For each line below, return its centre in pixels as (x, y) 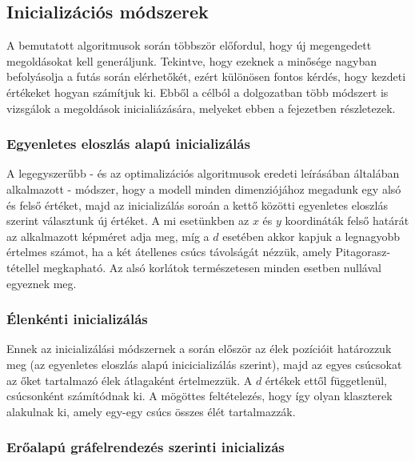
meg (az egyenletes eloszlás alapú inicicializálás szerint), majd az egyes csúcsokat (204, 364)
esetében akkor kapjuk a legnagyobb (311, 236)
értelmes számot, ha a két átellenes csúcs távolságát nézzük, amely (169, 252)
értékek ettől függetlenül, (326, 380)
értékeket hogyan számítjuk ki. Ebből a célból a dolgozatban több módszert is (198, 92)
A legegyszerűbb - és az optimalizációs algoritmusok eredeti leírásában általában (203, 173)
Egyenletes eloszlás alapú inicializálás (128, 144)
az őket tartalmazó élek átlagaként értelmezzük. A (130, 380)
